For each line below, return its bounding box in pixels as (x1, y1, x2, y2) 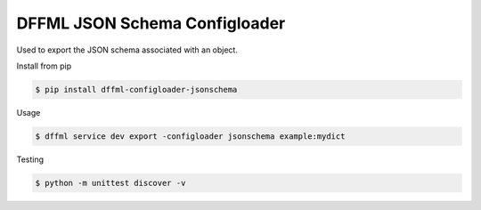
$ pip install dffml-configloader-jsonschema (35, 85, 238, 94)
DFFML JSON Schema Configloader (16, 13, 286, 33)
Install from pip (16, 61, 71, 71)
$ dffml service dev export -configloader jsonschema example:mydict (35, 131, 346, 141)
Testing (16, 154, 45, 165)
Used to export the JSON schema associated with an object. (16, 44, 238, 55)
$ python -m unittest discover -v (35, 178, 186, 188)
